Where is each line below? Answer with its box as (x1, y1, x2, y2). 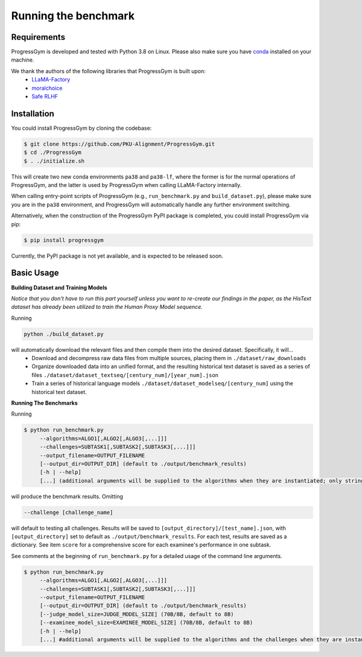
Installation (11, 109, 54, 119)
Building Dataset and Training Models (11, 284, 108, 291)
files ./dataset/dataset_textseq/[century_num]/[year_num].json (31, 371, 219, 378)
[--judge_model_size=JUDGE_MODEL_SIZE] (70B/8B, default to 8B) (39, 611, 234, 618)
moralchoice (31, 84, 63, 92)
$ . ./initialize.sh (24, 157, 84, 164)
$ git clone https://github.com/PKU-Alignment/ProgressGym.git (24, 141, 215, 147)
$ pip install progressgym (24, 236, 104, 244)
